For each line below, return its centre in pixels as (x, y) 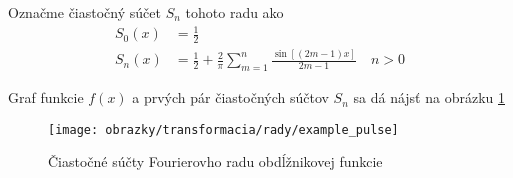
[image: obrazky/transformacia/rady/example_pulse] (223, 129)
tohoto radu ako (234, 12)
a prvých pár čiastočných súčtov (230, 97)
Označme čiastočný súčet (84, 12)
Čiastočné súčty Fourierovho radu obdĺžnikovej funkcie (215, 161)
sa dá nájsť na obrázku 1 (429, 97)
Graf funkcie (46, 97)
